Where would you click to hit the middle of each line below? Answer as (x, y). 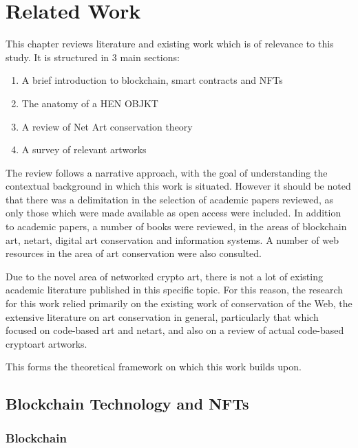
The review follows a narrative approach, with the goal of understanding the (167, 172)
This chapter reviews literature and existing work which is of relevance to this (170, 44)
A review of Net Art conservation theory (107, 126)
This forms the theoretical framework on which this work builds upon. (154, 367)
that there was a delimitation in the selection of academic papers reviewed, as (169, 199)
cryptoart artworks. (46, 343)
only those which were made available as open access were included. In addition (173, 213)
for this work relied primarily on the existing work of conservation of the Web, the (179, 303)
